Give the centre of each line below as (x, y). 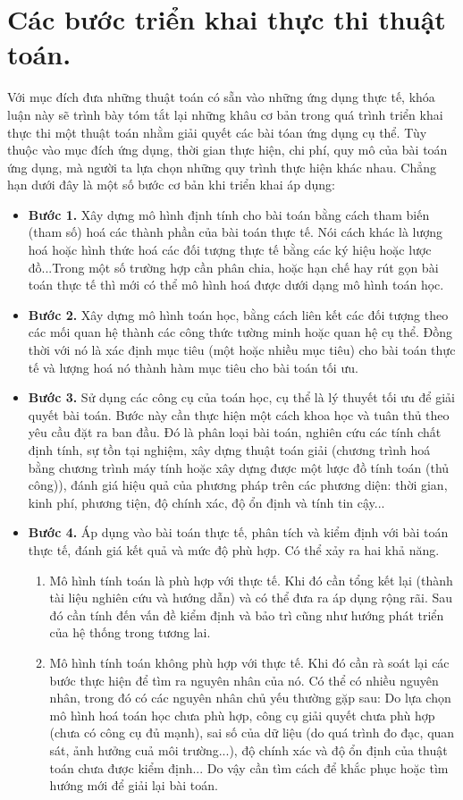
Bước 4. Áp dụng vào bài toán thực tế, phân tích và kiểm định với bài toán (238, 532)
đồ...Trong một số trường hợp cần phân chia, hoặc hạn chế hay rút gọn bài (233, 267)
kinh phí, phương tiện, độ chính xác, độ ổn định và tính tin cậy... (206, 502)
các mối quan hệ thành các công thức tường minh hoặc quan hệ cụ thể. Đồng (240, 332)
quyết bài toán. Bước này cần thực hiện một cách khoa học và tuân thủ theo (239, 414)
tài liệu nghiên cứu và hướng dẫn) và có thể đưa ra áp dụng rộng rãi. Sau (251, 598)
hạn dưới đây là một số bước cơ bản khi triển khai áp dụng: (171, 185)
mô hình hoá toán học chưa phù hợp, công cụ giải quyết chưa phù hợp (242, 715)
